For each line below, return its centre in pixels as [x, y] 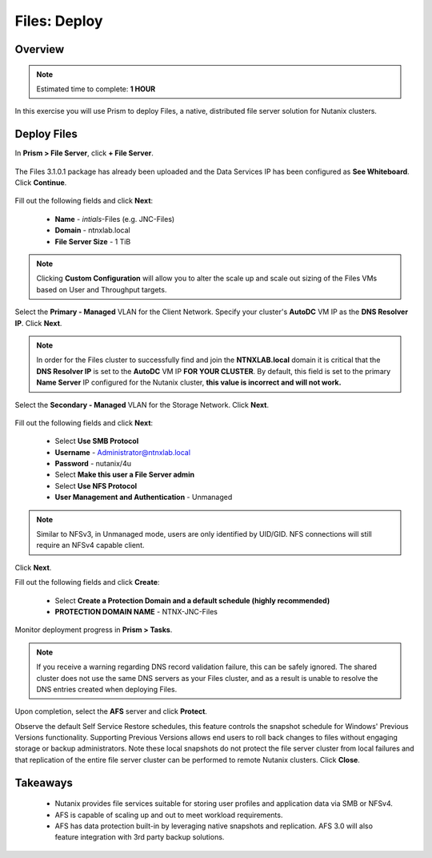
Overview [40, 49]
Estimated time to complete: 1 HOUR [96, 89]
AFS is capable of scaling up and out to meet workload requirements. [169, 815]
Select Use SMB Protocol [97, 441]
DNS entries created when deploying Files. [107, 689]
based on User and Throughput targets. [102, 289]
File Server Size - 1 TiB [93, 241]
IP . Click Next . [38, 323]
